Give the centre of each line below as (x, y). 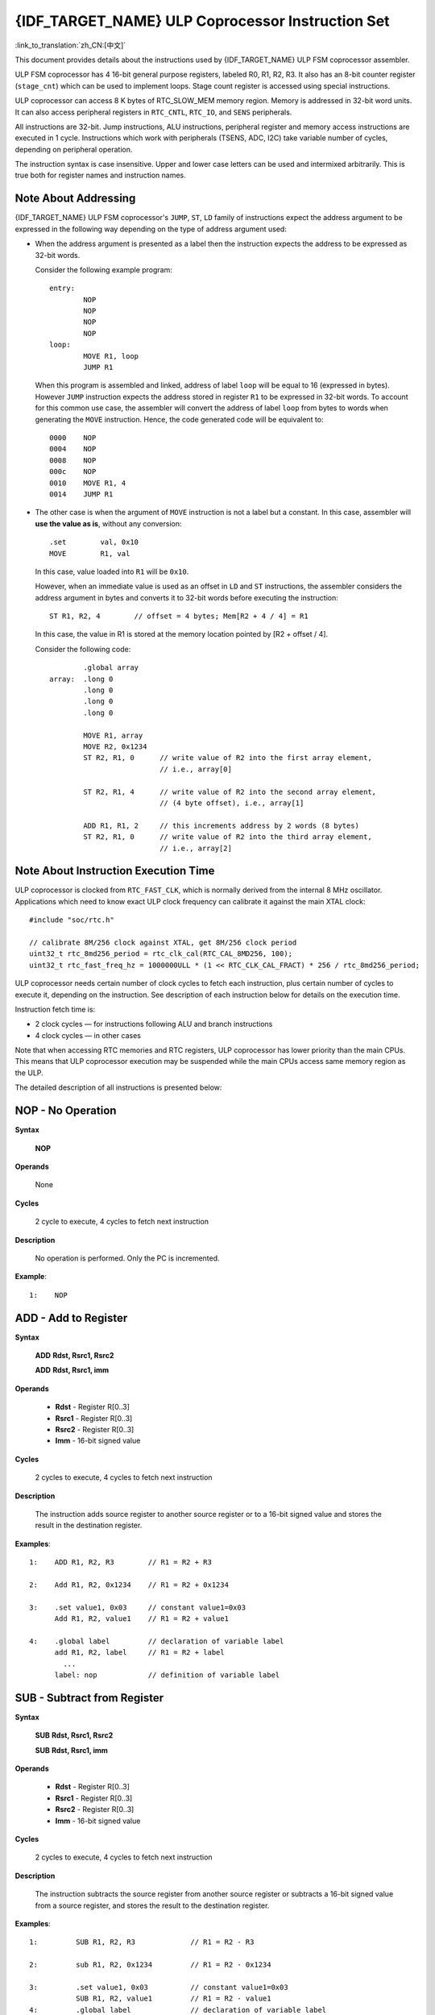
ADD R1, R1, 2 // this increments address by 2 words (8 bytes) (222, 825)
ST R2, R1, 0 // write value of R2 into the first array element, (228, 758)
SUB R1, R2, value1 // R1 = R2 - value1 (173, 1998)
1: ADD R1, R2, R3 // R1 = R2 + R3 (121, 1562)
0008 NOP (73, 460)
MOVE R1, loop (111, 356)
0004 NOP (73, 449)
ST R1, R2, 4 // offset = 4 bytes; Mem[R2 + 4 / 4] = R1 (179, 616)
